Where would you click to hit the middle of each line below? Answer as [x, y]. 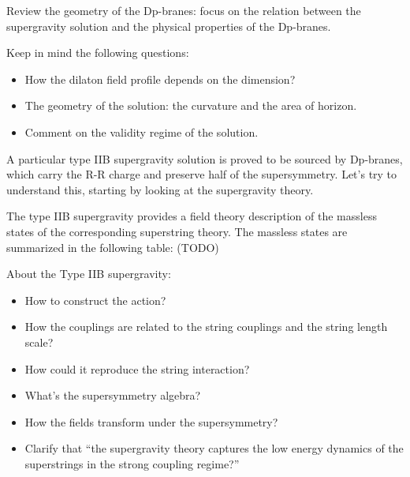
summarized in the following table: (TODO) [113, 247]
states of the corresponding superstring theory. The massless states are [177, 231]
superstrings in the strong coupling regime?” [132, 463]
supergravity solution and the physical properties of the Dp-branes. [169, 26]
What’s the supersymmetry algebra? [113, 395]
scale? [39, 342]
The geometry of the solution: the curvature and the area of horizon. [191, 105]
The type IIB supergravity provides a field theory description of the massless [192, 216]
